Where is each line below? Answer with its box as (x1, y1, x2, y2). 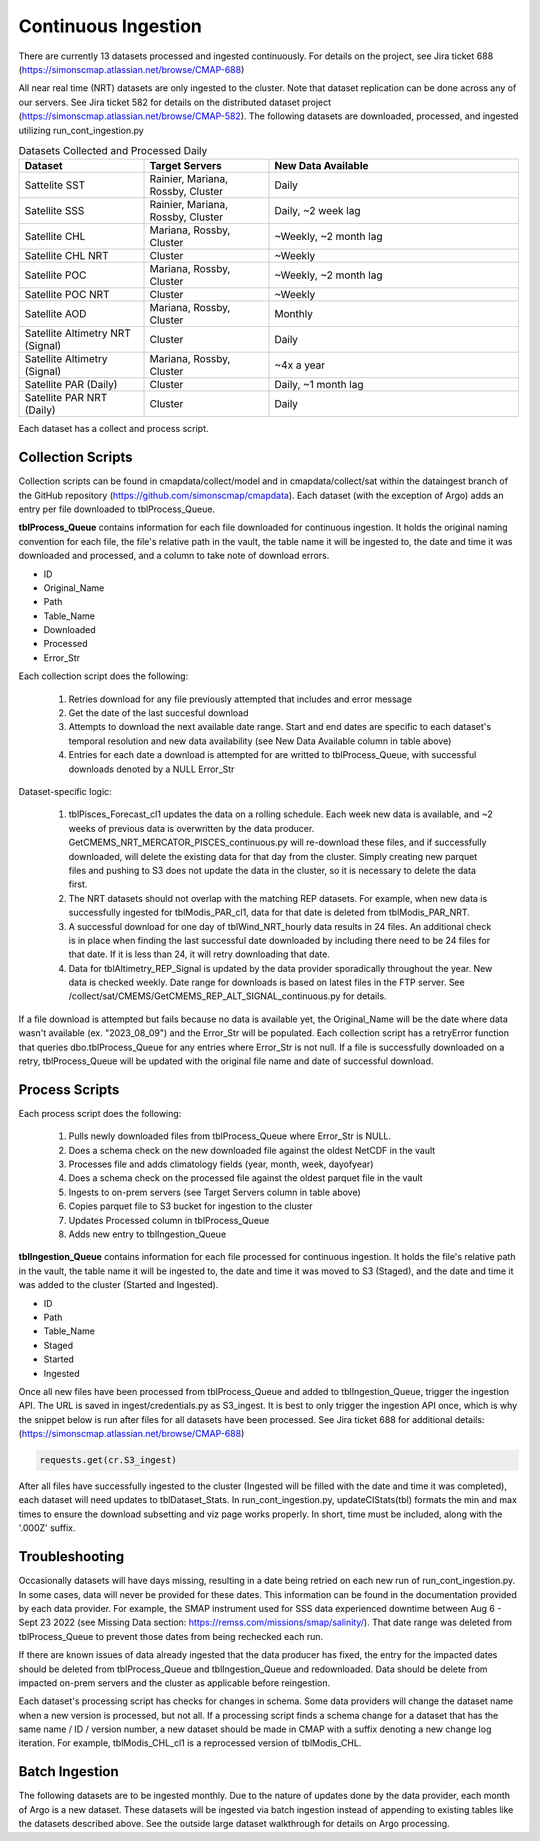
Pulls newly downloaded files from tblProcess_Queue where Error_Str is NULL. (68, 1130, 392, 1142)
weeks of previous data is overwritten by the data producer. (68, 822, 315, 834)
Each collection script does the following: (18, 670, 189, 682)
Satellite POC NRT (24, 288, 110, 302)
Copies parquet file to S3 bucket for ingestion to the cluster (68, 1200, 313, 1212)
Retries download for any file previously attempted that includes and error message (68, 693, 413, 705)
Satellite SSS (24, 204, 85, 218)
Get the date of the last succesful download (68, 707, 249, 719)
